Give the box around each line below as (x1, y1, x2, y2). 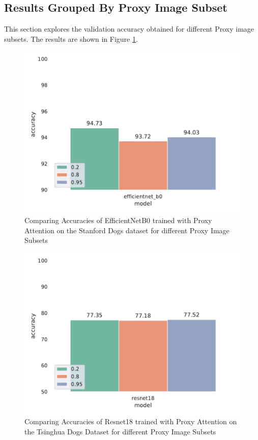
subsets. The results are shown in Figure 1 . (4, 33, 138, 44)
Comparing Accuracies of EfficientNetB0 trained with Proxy (24, 214, 212, 225)
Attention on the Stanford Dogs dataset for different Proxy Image (24, 225, 230, 235)
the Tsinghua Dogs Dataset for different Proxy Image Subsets (24, 426, 216, 436)
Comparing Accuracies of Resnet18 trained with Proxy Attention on (24, 416, 237, 427)
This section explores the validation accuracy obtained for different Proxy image (4, 23, 254, 34)
